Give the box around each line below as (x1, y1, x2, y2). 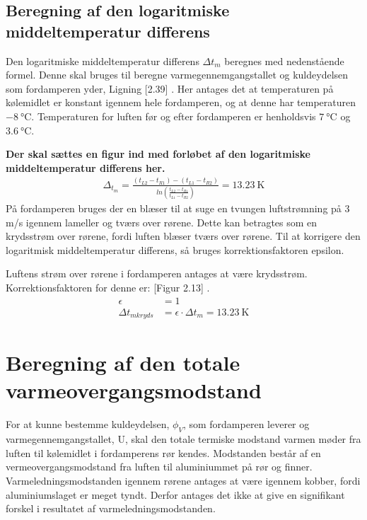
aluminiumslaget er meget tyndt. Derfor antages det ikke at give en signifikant (6, 487, 345, 502)
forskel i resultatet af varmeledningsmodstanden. (6, 501, 216, 516)
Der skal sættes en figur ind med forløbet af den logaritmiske (6, 146, 310, 161)
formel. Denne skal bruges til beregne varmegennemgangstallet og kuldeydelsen (6, 67, 349, 82)
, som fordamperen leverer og (182, 417, 310, 432)
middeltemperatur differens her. (6, 160, 165, 175)
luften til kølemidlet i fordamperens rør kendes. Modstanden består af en (6, 445, 321, 460)
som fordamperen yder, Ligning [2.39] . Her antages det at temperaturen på (6, 81, 334, 96)
